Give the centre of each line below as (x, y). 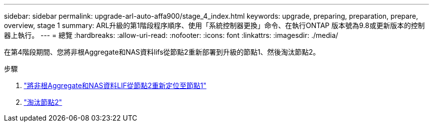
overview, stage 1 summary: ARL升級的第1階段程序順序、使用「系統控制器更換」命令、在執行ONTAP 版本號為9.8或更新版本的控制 (215, 25)
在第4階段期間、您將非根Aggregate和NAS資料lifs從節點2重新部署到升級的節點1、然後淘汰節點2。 (162, 52)
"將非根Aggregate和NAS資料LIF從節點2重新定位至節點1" (115, 85)
